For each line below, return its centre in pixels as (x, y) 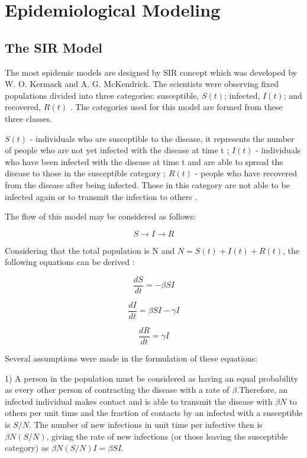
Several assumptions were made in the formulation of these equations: (131, 358)
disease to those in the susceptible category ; (85, 173)
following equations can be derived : (70, 262)
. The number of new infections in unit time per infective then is (146, 425)
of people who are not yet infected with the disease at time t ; (117, 150)
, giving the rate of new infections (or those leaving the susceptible (167, 436)
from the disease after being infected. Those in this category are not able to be (147, 184)
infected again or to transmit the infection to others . (101, 196)
